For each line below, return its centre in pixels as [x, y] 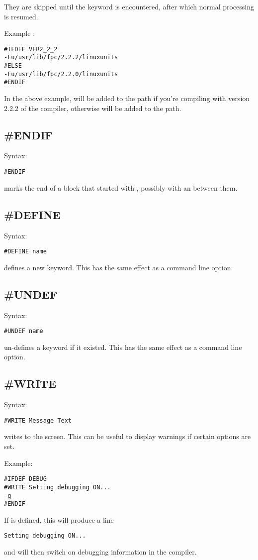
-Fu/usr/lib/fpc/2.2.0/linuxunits [61, 74]
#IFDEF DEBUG [25, 479]
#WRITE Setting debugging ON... [57, 487]
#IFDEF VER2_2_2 [31, 49]
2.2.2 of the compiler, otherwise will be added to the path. [93, 108]
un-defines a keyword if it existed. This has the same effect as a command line [123, 347]
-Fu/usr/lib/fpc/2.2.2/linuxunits [61, 57]
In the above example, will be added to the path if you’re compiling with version [127, 98]
